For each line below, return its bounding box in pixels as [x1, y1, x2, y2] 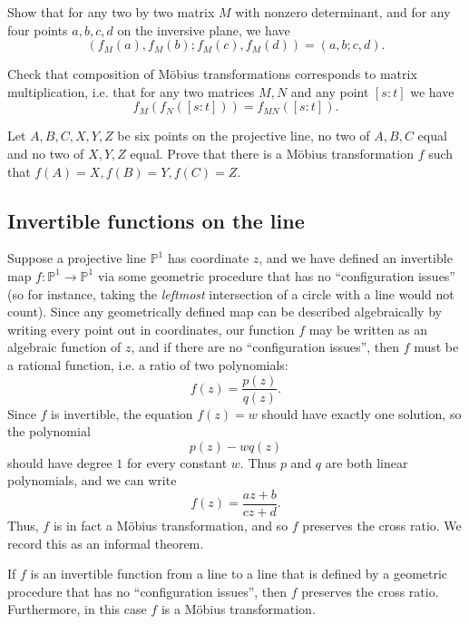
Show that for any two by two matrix [7, 3, 215, 21]
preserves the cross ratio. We [302, 516, 462, 535]
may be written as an [308, 319, 428, 338]
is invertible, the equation [51, 404, 193, 423]
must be [414, 337, 459, 356]
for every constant [126, 453, 228, 472]
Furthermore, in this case [7, 600, 147, 619]
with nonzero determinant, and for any [235, 3, 451, 21]
